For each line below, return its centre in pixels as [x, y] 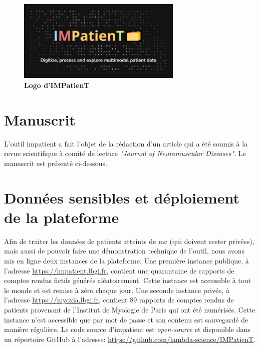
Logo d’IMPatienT [57, 85]
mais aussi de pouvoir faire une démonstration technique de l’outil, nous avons [124, 251]
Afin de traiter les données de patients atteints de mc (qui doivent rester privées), [129, 241]
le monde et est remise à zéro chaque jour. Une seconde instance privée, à [117, 290]
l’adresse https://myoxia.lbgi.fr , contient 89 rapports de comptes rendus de [119, 300]
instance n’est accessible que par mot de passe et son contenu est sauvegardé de [126, 319]
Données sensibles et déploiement [122, 197]
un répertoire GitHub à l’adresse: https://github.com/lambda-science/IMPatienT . [130, 339]
